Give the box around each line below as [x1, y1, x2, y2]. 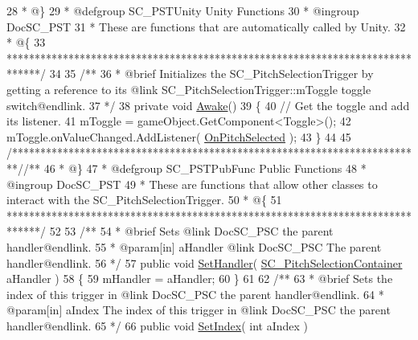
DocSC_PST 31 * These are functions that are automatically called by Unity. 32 [6, 18, 406, 35]
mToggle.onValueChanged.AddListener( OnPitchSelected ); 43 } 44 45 [6, 128, 351, 145]
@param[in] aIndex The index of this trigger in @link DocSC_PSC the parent [6, 301, 391, 318]
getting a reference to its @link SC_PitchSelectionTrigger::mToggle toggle [6, 80, 371, 97]
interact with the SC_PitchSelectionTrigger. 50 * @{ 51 [6, 191, 282, 208]
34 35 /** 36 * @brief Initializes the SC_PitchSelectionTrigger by [49, 65, 374, 82]
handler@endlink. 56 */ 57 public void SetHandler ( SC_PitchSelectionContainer [6, 254, 403, 271]
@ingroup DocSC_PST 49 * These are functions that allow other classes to [6, 175, 378, 192]
